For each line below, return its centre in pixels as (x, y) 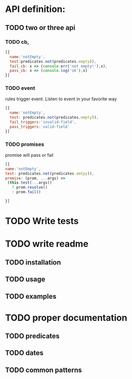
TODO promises (25, 144)
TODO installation (33, 262)
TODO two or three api (40, 28)
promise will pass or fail (29, 155)
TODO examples (31, 296)
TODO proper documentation (66, 318)
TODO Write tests (42, 221)
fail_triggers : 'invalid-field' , (43, 122)
